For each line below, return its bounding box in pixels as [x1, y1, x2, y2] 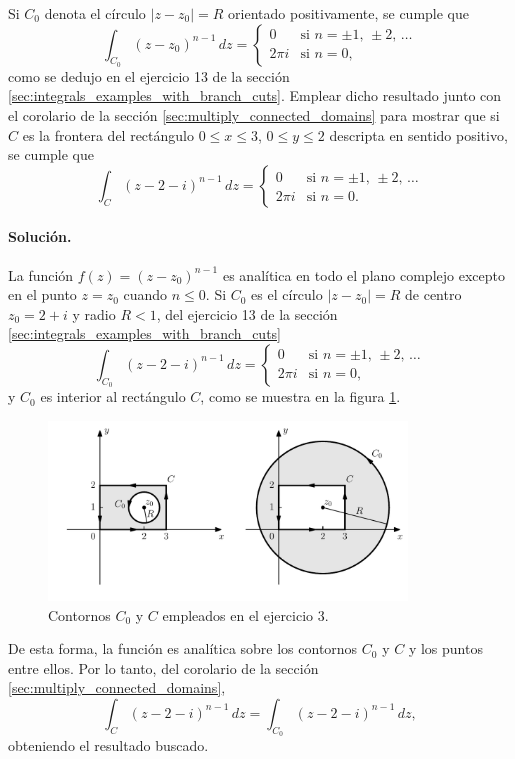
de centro [405, 284, 462, 305]
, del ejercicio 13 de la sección [156, 303, 338, 324]
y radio [72, 303, 116, 324]
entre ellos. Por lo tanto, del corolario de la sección [8, 657, 319, 678]
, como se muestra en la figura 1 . [200, 386, 401, 407]
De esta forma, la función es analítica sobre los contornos [8, 638, 358, 659]
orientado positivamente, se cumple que [228, 3, 470, 23]
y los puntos [408, 638, 483, 659]
